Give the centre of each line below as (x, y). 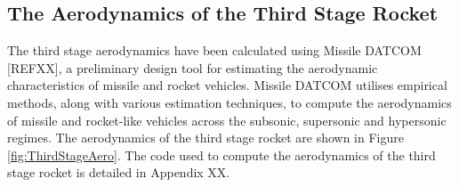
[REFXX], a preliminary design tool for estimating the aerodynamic (193, 67)
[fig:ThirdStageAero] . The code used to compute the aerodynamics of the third (221, 154)
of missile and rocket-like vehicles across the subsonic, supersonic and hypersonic (227, 120)
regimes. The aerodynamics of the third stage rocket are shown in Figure (205, 138)
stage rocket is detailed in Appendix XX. (119, 172)
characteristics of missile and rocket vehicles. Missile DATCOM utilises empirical (227, 85)
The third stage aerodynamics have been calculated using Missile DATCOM (214, 50)
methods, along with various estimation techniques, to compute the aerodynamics (229, 102)
